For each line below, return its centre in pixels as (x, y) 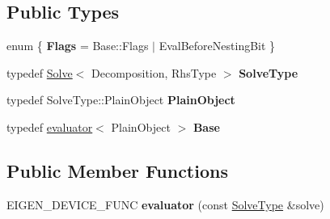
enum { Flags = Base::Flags (78, 46)
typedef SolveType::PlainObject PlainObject (121, 100)
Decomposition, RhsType (154, 72)
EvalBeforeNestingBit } (217, 46)
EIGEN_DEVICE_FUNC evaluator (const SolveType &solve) (165, 204)
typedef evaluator (50, 126)
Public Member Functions (117, 170)
